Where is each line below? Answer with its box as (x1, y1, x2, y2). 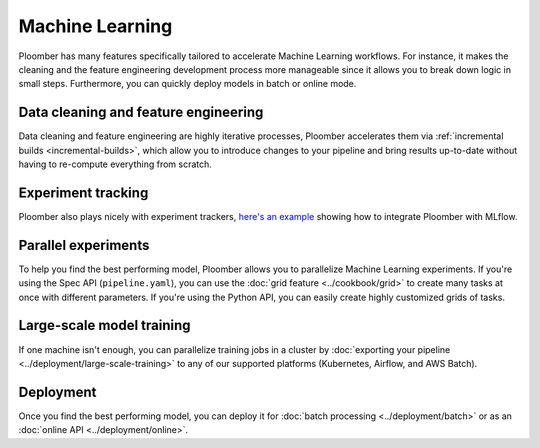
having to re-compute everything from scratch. (18, 158, 212, 170)
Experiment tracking (18, 184, 149, 201)
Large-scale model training (18, 317, 191, 334)
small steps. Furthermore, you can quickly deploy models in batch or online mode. (18, 78, 357, 90)
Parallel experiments (18, 236, 150, 254)
